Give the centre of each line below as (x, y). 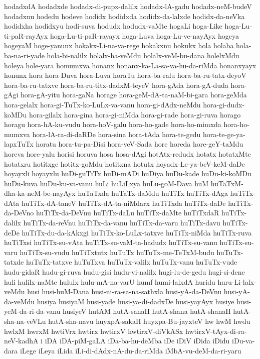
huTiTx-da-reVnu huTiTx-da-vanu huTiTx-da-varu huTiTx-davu (122, 223)
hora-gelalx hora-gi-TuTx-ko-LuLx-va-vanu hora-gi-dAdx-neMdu (102, 104)
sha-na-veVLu (25, 321)
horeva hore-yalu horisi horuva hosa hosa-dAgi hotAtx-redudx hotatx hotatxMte (127, 153)
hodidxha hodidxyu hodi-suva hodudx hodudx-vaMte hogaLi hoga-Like (113, 26)
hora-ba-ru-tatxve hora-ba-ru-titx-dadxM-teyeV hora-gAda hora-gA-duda (116, 85)
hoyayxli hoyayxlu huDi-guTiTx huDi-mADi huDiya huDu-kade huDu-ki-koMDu (128, 173)
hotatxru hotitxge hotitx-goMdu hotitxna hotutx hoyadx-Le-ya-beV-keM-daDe (124, 163)
